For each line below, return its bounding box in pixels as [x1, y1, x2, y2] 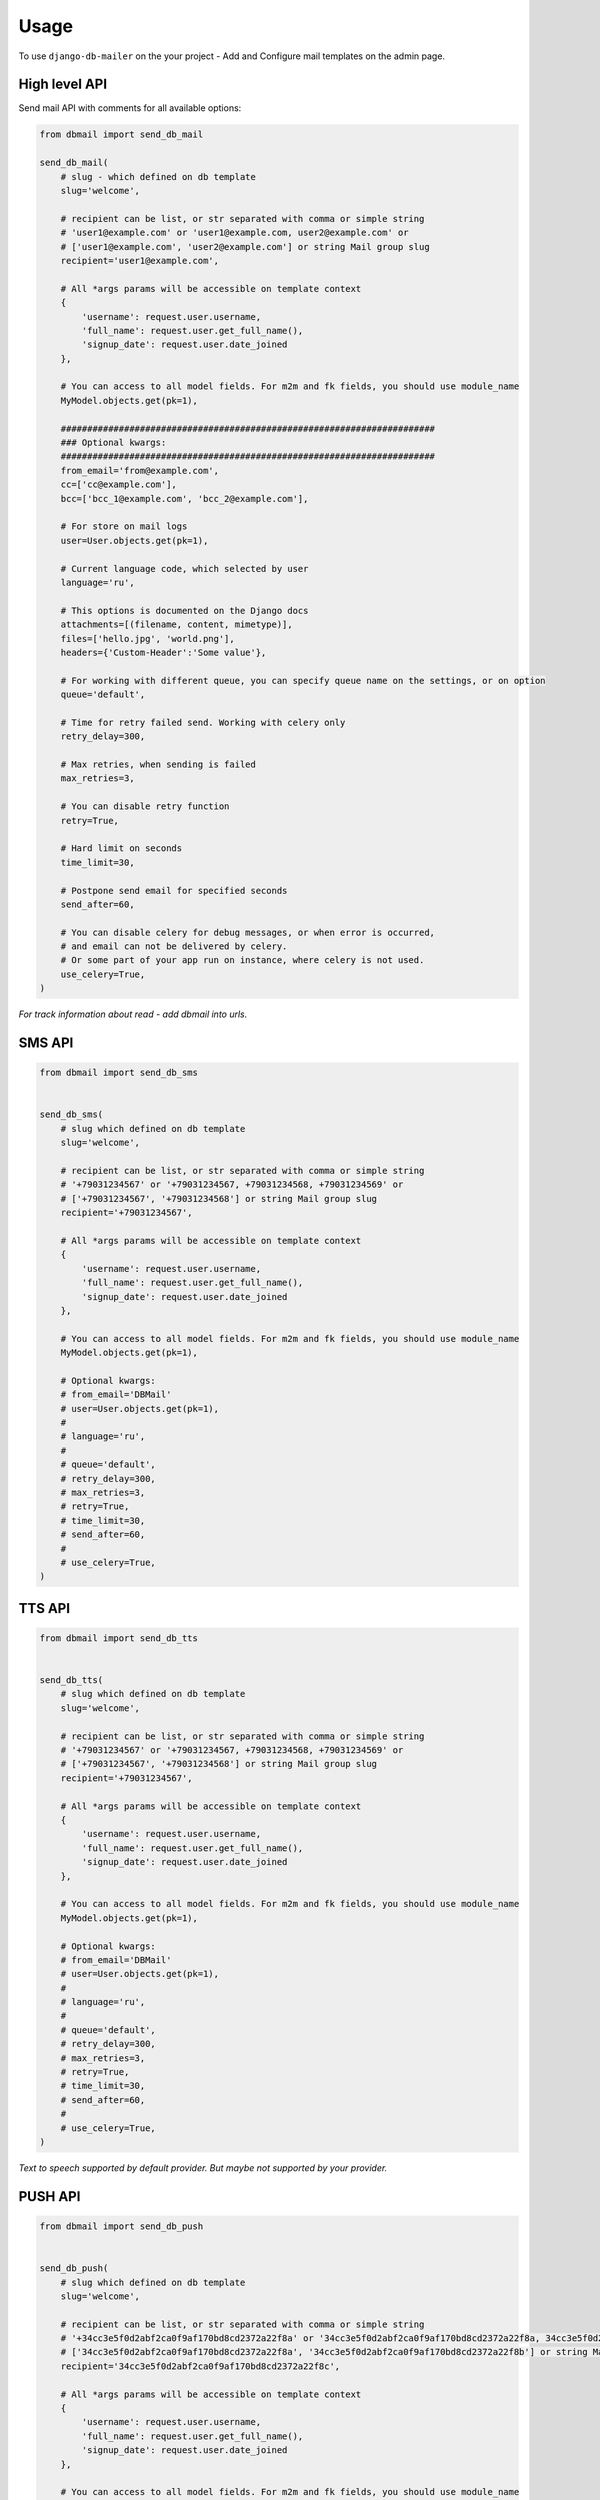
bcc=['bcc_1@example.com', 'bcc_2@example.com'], [60, 493, 309, 504]
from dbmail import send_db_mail [39, 129, 204, 140]
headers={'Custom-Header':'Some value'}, [60, 646, 267, 658]
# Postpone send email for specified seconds [60, 885, 288, 896]
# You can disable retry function [60, 801, 230, 812]
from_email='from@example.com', [60, 465, 220, 476]
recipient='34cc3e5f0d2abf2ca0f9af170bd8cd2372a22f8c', [60, 2360, 341, 2372]
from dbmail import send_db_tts [39, 1632, 199, 1644]
